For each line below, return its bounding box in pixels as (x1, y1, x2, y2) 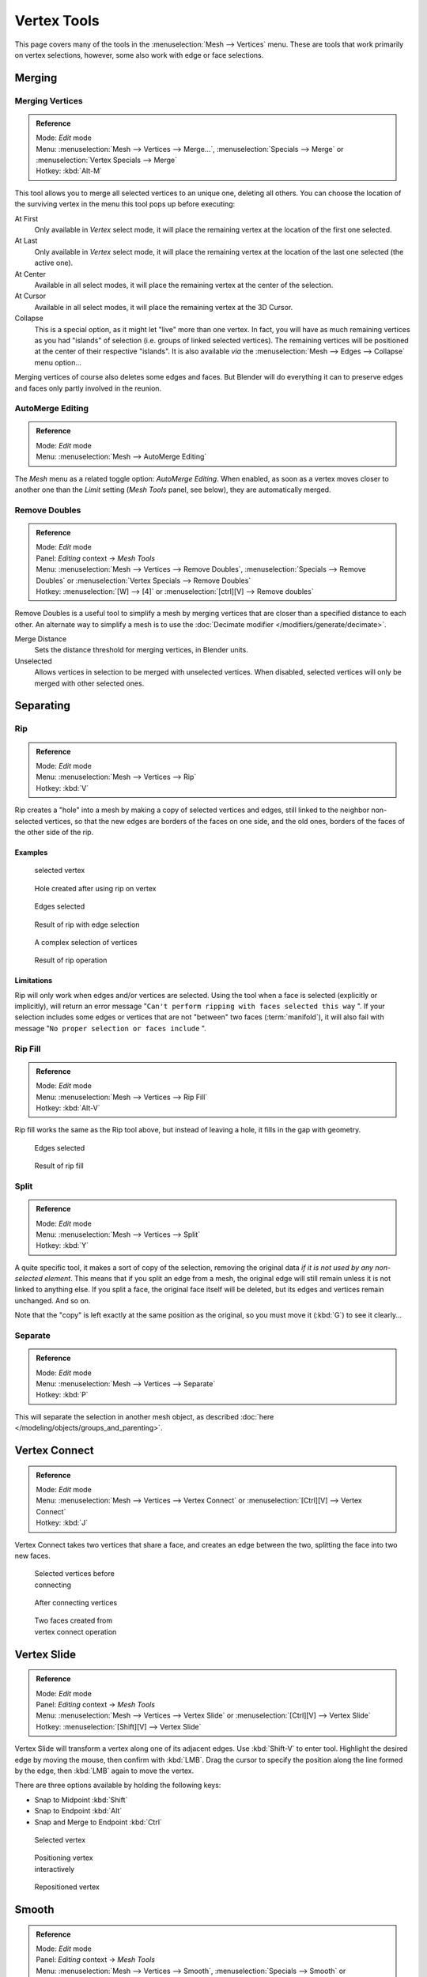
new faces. (14, 1551, 51, 1560)
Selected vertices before (34, 1569, 115, 1578)
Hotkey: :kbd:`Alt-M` (36, 166, 103, 176)
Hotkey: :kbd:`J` (36, 1518, 89, 1528)
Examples (14, 847, 48, 857)
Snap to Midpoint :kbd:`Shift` (34, 1795, 128, 1805)
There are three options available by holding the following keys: (14, 1780, 221, 1790)
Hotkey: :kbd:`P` (36, 1390, 89, 1400)
